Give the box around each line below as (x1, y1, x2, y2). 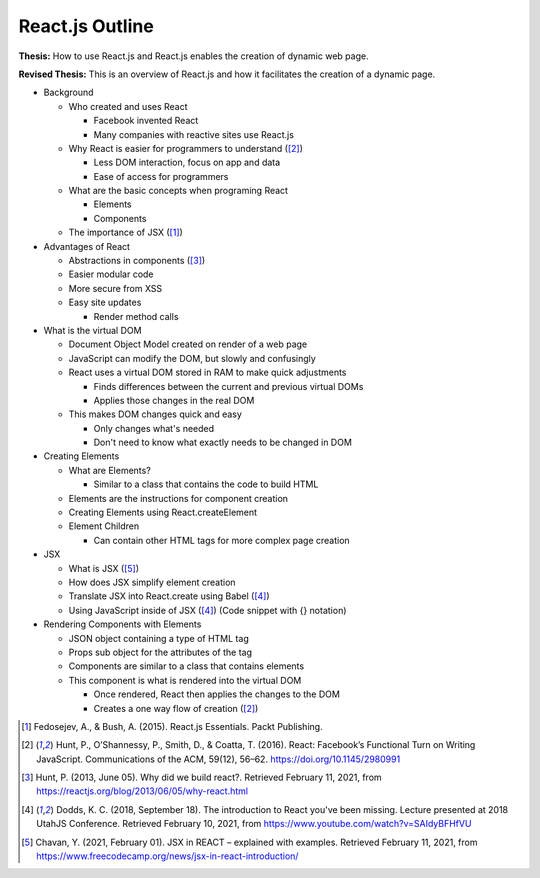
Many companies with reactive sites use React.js (93, 128, 295, 140)
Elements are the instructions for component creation (68, 492, 289, 504)
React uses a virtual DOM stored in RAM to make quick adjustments (68, 366, 347, 379)
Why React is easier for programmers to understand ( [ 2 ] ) (68, 142, 304, 154)
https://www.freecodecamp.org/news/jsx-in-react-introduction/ (36, 850, 299, 862)
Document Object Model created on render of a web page (68, 338, 308, 350)
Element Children (68, 520, 140, 532)
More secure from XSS (68, 282, 163, 294)
